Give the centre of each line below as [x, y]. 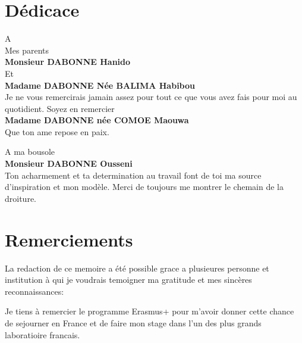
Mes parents [27, 50]
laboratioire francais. [43, 334]
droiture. [21, 198]
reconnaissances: [34, 291]
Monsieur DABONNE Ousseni [69, 163]
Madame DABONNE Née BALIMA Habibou [100, 85]
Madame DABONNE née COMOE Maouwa [97, 120]
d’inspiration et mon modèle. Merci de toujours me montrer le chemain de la [144, 187]
